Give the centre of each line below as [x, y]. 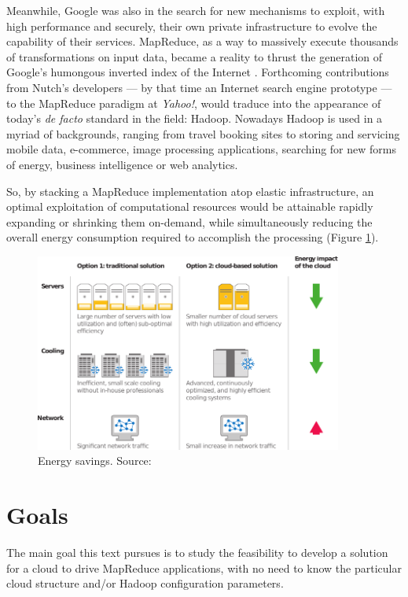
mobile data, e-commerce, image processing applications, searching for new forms [201, 149]
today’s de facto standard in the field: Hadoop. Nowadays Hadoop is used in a [195, 118]
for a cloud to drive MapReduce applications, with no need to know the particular [204, 568]
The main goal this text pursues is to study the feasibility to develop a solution [197, 553]
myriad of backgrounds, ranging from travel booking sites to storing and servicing [203, 133]
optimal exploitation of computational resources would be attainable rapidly [190, 206]
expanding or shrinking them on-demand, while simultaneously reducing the [189, 221]
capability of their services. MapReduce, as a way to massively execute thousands [202, 41]
